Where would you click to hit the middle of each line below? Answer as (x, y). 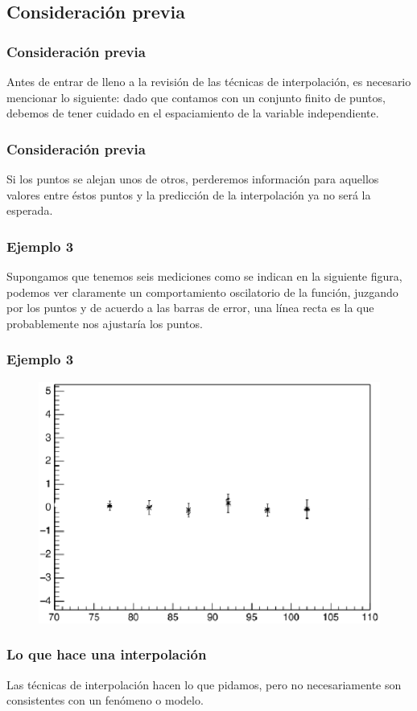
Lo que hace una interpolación (107, 654)
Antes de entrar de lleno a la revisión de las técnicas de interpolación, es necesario (209, 81)
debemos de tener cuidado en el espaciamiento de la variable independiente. (193, 113)
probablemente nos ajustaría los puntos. (105, 323)
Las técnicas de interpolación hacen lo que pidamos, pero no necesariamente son (204, 684)
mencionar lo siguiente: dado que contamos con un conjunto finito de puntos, (196, 97)
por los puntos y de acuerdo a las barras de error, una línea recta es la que (190, 308)
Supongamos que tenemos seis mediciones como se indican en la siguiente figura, (204, 276)
